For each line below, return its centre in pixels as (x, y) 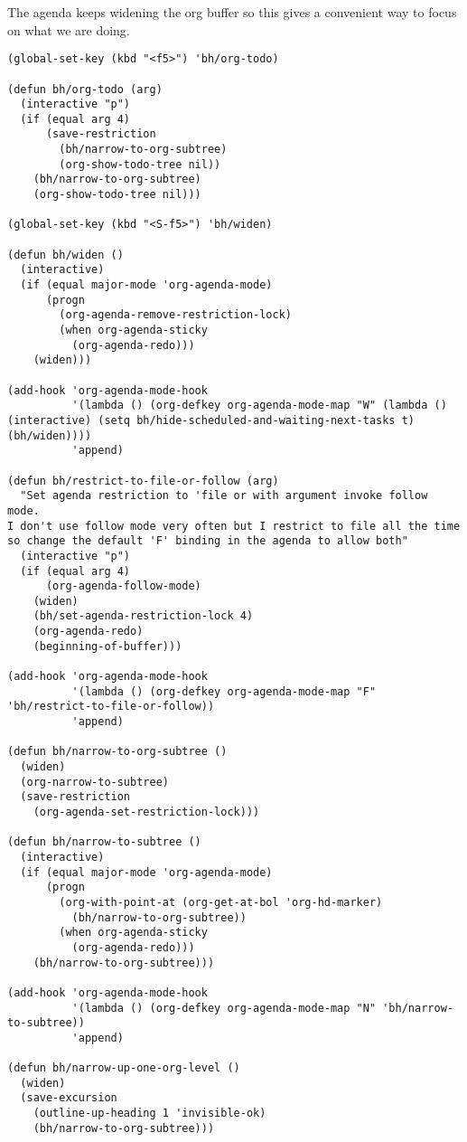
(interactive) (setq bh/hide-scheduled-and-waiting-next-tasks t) (211, 420)
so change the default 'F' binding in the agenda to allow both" (208, 541)
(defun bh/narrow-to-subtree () (104, 842)
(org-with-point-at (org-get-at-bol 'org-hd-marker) (221, 902)
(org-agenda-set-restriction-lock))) (146, 812)
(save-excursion (69, 1098)
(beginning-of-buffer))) (107, 646)
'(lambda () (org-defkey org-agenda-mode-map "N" (224, 1008)
